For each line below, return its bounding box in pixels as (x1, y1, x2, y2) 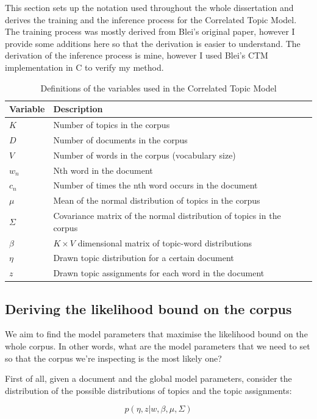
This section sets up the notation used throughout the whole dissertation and (5, 1, 294, 13)
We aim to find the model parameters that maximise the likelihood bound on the (5, 328, 308, 340)
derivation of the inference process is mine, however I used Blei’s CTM (5, 49, 268, 62)
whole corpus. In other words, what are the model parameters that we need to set (5, 340, 310, 353)
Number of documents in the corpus (53, 133, 188, 146)
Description (53, 102, 103, 115)
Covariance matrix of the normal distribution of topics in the (53, 209, 281, 222)
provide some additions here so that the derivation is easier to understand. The (5, 37, 301, 49)
